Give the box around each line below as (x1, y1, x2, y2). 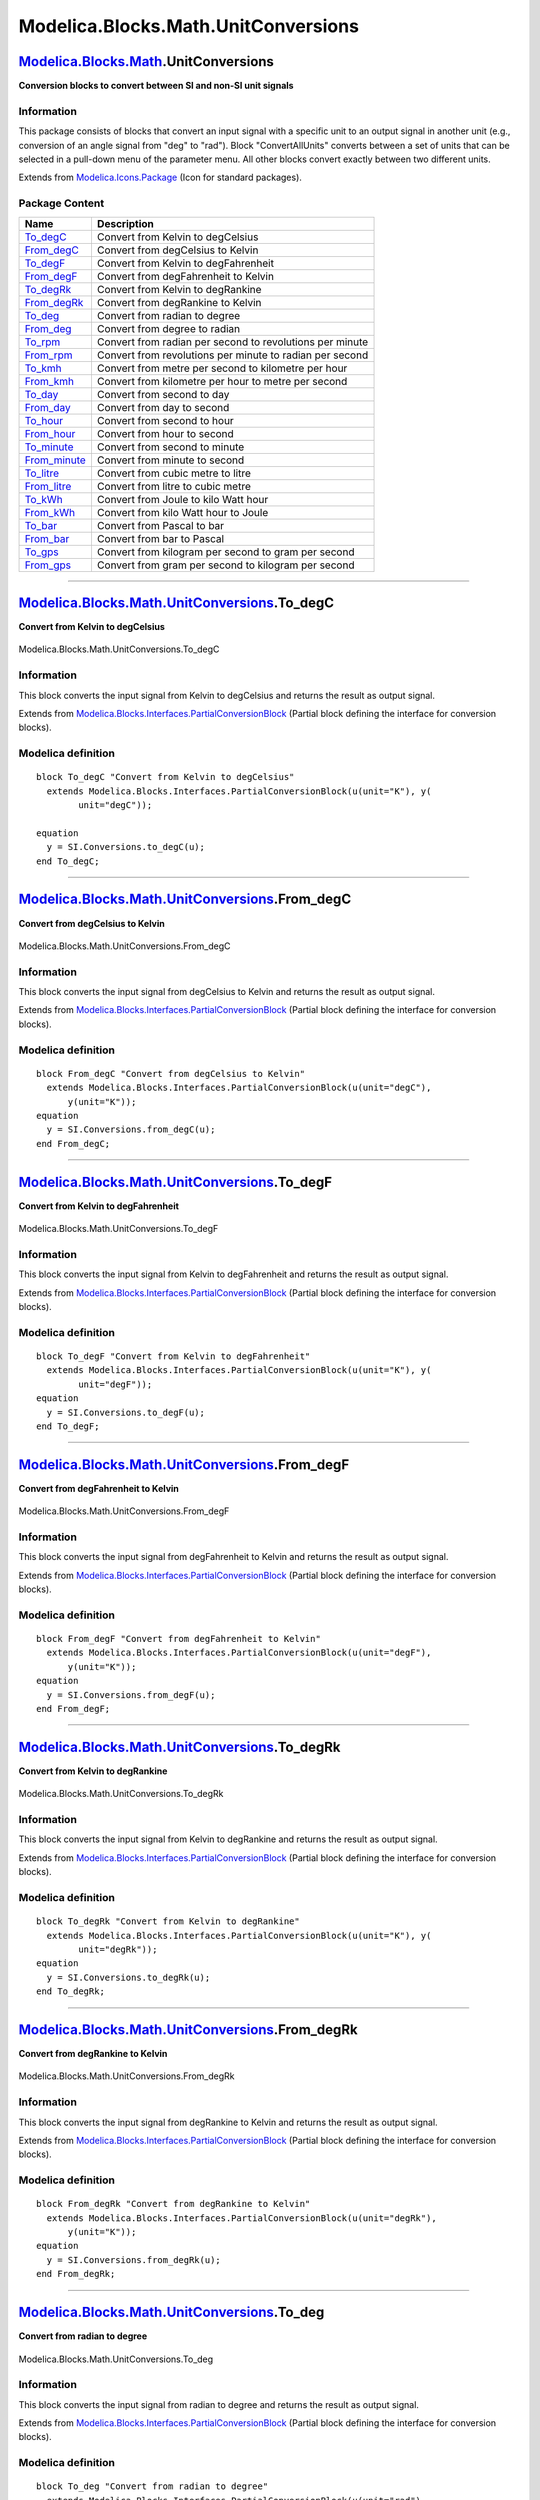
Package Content (18, 196, 105, 210)
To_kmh (24, 361, 62, 375)
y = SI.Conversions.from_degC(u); (46, 1124, 216, 1135)
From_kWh (24, 505, 75, 519)
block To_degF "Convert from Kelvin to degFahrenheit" (36, 1350, 311, 1362)
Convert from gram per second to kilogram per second (96, 558, 355, 572)
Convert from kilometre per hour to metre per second (96, 374, 348, 388)
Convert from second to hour (96, 413, 234, 427)
